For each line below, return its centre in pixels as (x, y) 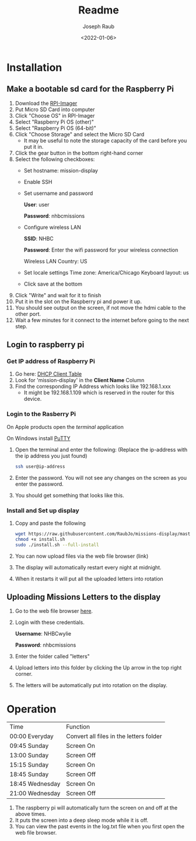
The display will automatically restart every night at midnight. (88, 567)
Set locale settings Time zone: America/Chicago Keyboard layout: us (106, 272)
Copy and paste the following (50, 523)
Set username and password (58, 193)
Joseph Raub (99, 26)
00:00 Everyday (32, 736)
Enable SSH (38, 181)
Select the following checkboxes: (55, 159)
